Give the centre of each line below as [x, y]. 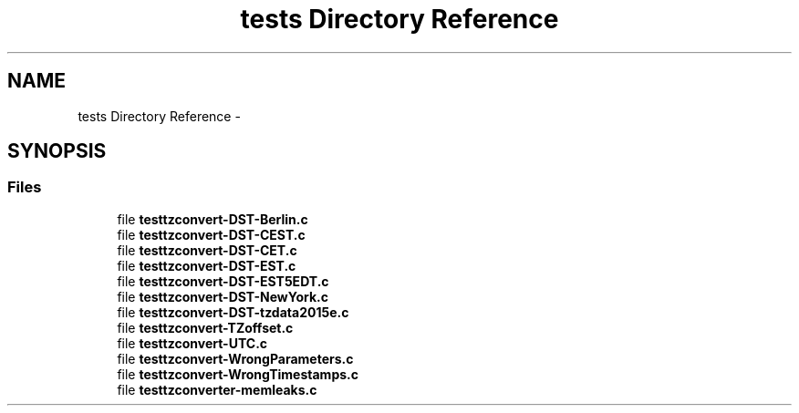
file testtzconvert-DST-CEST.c [211, 234]
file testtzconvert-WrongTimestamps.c [238, 374]
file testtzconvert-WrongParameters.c [235, 358]
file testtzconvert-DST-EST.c [207, 265]
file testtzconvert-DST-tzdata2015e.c [233, 312]
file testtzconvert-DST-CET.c [207, 250]
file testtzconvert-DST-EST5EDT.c [223, 281]
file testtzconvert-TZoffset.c [205, 327]
